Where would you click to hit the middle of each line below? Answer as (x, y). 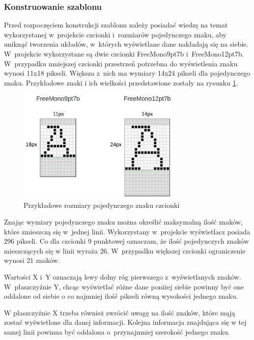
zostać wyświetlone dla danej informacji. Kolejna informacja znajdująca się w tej (125, 322)
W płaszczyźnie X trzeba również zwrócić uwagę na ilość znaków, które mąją (120, 312)
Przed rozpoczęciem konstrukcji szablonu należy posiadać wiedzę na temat (116, 25)
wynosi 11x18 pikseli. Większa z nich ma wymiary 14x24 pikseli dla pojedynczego (127, 73)
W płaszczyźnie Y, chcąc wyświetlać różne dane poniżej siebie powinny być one (124, 286)
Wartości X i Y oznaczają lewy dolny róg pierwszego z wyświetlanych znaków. (123, 277)
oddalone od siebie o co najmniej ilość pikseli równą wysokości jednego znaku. (121, 296)
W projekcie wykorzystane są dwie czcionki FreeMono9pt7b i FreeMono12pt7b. (124, 54)
